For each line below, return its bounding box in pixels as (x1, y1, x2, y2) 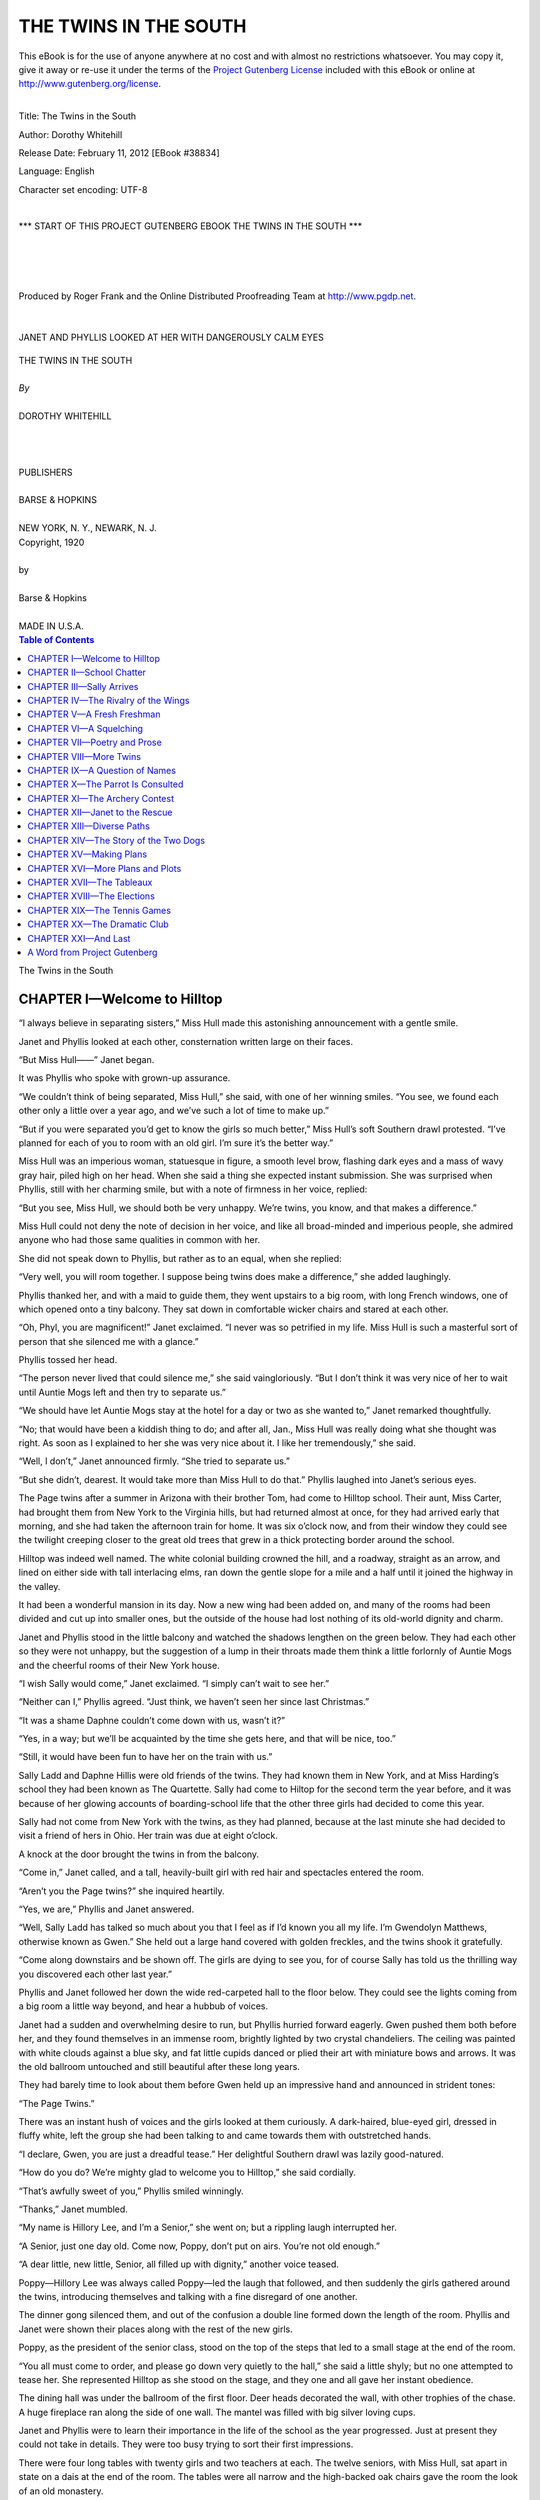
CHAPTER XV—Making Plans (27, 848, 148, 860)
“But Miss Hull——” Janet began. (18, 1054, 155, 1066)
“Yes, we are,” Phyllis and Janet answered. (18, 1903, 195, 1915)
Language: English (18, 165, 95, 177)
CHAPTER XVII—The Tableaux (27, 876, 153, 889)
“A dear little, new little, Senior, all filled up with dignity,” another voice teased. (18, 2258, 340, 2270)
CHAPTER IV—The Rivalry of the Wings (27, 694, 190, 706)
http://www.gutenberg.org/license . (18, 78, 162, 90)
